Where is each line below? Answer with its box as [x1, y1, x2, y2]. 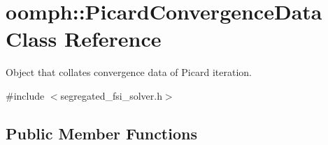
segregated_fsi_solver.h [60, 88, 162, 102]
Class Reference [6, 24, 162, 53]
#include [6, 88, 45, 102]
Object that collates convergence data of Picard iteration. [6, 65, 252, 79]
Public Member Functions [6, 122, 197, 144]
